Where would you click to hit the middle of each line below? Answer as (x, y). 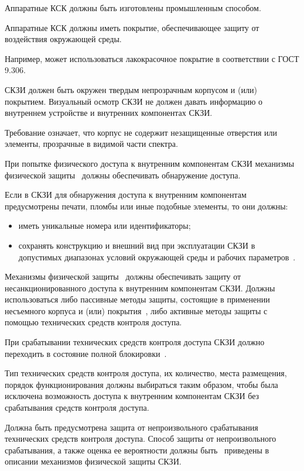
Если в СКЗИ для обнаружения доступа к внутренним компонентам (126, 195)
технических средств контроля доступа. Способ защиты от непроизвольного (141, 439)
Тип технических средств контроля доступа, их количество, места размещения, (146, 373)
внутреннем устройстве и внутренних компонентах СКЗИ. (109, 113)
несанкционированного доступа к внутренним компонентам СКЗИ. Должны (140, 288)
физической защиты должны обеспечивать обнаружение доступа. (123, 175)
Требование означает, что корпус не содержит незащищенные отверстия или (141, 132)
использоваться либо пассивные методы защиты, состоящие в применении (137, 299)
